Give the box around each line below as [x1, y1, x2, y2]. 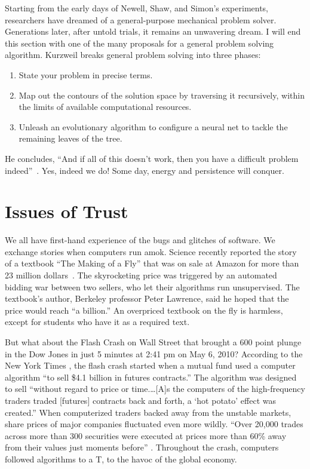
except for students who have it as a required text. [5, 315, 190, 328]
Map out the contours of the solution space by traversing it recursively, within [19, 88, 305, 101]
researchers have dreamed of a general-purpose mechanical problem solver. [5, 13, 277, 26]
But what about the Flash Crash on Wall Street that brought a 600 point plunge [5, 336, 302, 348]
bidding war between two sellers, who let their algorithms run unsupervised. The [5, 280, 300, 293]
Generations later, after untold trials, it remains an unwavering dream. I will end [5, 25, 301, 38]
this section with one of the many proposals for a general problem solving [5, 36, 274, 49]
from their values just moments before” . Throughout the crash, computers [5, 441, 279, 453]
